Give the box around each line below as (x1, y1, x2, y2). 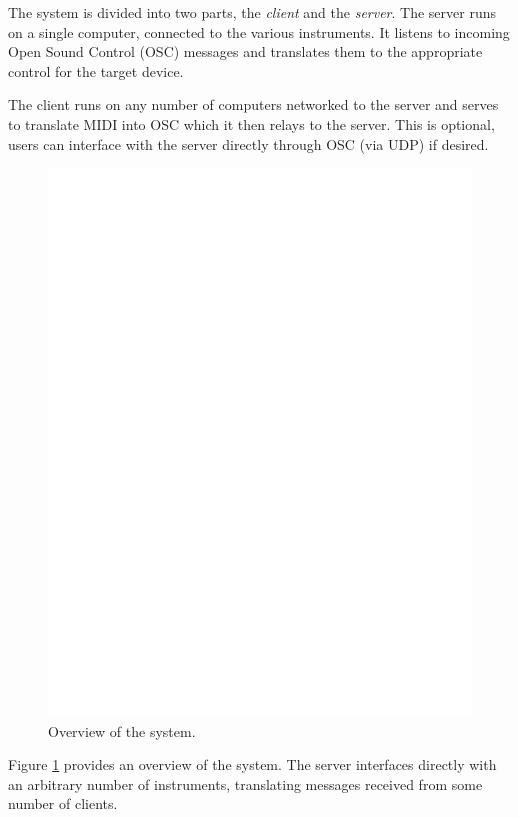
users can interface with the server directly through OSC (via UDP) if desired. (8, 133, 489, 154)
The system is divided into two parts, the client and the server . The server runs (8, 2, 497, 22)
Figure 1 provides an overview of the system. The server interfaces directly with (8, 754, 497, 775)
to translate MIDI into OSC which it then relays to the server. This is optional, (8, 113, 495, 134)
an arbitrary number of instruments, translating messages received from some (8, 773, 483, 794)
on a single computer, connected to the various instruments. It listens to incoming (8, 21, 510, 42)
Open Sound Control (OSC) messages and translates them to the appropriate (8, 41, 483, 62)
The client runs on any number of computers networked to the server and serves (8, 94, 499, 115)
